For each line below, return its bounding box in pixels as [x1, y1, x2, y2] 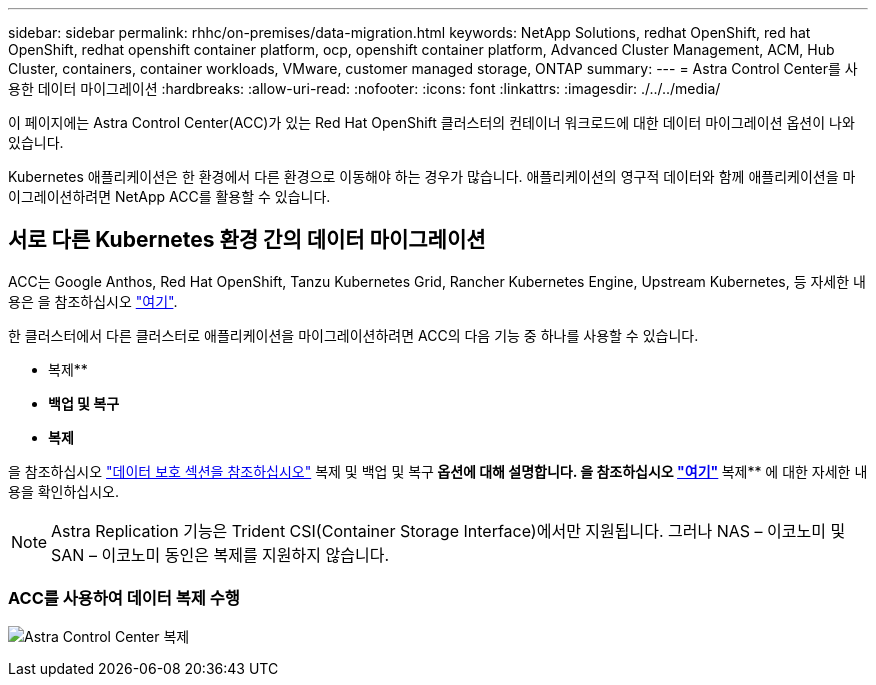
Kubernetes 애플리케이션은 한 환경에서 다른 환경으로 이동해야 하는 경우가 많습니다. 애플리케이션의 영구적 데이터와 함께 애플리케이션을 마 [8, 168, 856, 185]
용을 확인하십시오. [8, 482, 120, 500]
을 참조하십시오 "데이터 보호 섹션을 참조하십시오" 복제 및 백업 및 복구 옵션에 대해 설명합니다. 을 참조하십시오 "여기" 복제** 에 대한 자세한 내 [8, 462, 868, 480]
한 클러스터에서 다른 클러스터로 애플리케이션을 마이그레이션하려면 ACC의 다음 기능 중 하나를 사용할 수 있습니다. [8, 326, 699, 344]
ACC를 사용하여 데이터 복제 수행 [8, 588, 240, 609]
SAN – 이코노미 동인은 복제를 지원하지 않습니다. [51, 544, 389, 565]
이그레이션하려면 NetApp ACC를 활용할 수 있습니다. [8, 188, 331, 205]
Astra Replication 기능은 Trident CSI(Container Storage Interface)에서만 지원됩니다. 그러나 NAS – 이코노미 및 [51, 520, 846, 541]
